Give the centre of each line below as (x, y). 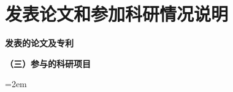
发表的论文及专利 (39, 43)
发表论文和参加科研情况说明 (117, 14)
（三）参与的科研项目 (48, 63)
